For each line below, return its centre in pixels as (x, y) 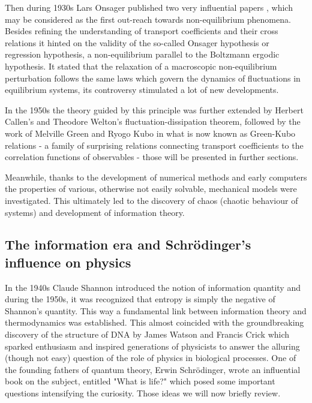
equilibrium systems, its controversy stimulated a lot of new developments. (142, 90)
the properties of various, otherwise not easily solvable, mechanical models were (151, 189)
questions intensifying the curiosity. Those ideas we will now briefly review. (143, 393)
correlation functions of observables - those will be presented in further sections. (152, 157)
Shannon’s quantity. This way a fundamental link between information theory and (156, 310)
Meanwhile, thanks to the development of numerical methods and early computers (156, 177)
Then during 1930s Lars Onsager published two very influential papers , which (149, 7)
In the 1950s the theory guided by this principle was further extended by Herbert (154, 109)
